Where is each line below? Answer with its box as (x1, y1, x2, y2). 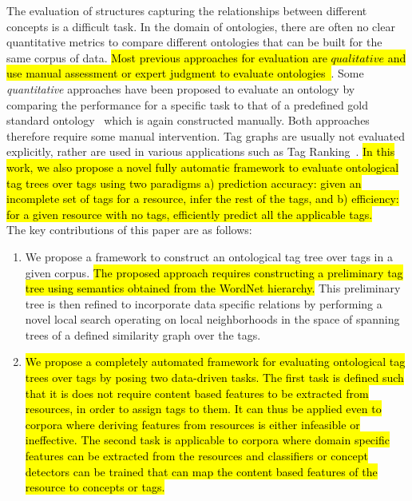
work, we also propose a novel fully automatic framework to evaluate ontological (6, 158, 399, 175)
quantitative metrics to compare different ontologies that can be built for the (6, 34, 382, 50)
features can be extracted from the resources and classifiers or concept (25, 447, 369, 464)
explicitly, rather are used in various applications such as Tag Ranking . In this (6, 143, 395, 160)
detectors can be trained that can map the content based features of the (25, 463, 378, 479)
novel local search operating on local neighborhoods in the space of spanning (25, 311, 400, 328)
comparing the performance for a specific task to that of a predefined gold (6, 96, 369, 113)
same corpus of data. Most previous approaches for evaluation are (6, 49, 327, 66)
